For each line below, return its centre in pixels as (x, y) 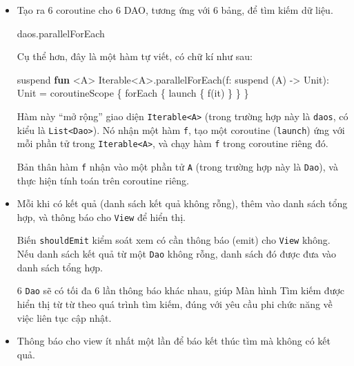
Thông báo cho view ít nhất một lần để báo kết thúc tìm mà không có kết (174, 341)
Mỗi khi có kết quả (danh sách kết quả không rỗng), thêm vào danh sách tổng (182, 203)
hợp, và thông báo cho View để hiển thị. (101, 216)
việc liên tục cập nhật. (64, 317)
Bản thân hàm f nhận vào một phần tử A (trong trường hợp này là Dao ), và (177, 166)
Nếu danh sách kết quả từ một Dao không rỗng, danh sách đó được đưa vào (177, 254)
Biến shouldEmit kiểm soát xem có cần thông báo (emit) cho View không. (174, 240)
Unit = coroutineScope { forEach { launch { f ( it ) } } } (133, 93)
